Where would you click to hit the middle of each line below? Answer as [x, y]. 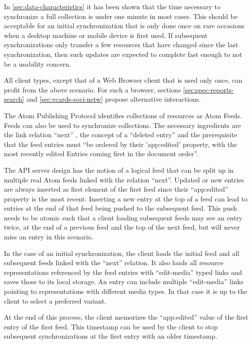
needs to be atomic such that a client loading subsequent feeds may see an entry [123, 217]
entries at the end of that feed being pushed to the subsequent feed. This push [121, 208]
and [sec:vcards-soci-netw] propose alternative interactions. [114, 99]
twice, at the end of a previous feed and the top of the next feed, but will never [122, 227]
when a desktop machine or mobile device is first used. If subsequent [106, 35]
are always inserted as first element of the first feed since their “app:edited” [116, 189]
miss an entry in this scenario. [49, 237]
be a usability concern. [38, 63]
